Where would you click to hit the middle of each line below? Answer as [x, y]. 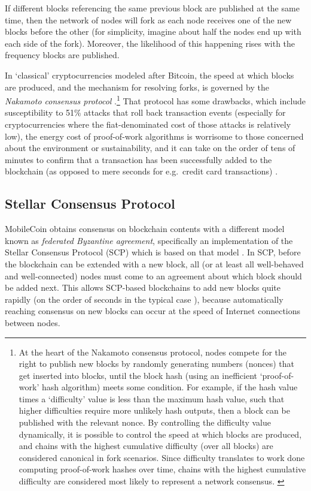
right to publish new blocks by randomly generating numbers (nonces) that [156, 364]
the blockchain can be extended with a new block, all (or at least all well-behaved [154, 263]
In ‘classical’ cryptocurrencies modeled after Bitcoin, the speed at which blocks [150, 75]
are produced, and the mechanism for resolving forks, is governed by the [137, 87]
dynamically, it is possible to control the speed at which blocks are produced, [160, 434]
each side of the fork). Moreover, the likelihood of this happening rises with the [150, 43]
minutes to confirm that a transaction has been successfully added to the [138, 159]
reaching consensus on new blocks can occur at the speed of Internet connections [153, 311]
